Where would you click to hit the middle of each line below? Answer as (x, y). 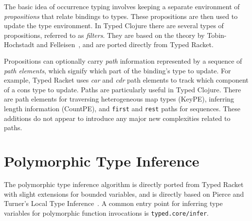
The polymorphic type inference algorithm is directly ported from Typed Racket (124, 184)
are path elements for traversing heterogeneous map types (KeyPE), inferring (119, 99)
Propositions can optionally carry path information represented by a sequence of (123, 60)
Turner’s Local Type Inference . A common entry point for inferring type (113, 203)
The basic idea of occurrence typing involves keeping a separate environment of (122, 6)
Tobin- (217, 35)
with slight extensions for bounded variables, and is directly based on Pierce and (124, 194)
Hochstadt (19, 44)
